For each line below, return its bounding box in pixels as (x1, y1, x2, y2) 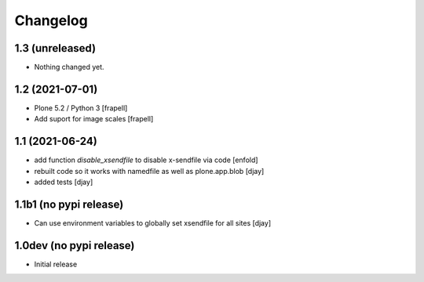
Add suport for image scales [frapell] (34, 114, 154, 124)
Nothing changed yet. (34, 63, 105, 72)
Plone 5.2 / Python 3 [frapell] (34, 103, 128, 113)
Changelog (14, 12, 88, 29)
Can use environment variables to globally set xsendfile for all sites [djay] (34, 218, 271, 227)
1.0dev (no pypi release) (14, 239, 135, 252)
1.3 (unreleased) (14, 42, 97, 55)
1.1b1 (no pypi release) (14, 197, 124, 211)
